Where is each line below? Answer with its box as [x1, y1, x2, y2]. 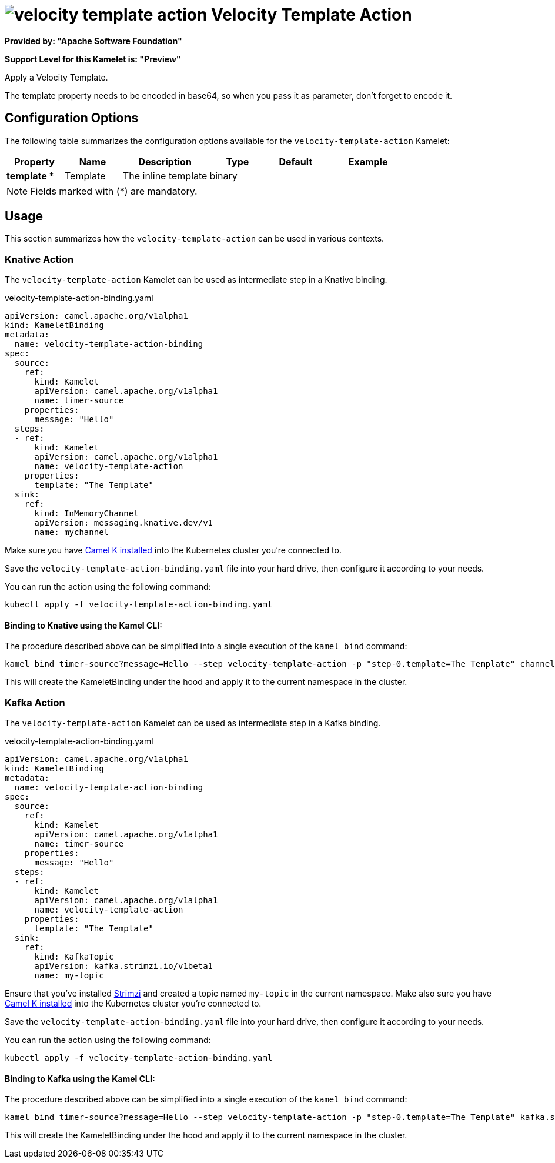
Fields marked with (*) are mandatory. [30, 185, 198, 197]
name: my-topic [34, 971, 104, 981]
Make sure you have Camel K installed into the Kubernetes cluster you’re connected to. [5, 545, 342, 556]
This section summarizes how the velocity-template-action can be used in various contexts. [5, 233, 385, 244]
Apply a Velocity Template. [5, 72, 108, 82]
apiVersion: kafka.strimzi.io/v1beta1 [34, 961, 213, 971]
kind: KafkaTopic [34, 952, 114, 962]
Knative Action [5, 253, 74, 265]
